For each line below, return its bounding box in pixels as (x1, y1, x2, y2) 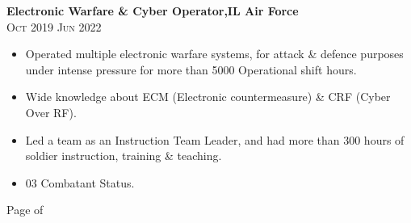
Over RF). (25, 103, 77, 120)
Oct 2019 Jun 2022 (6, 18, 102, 35)
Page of (6, 201, 44, 218)
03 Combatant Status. (25, 174, 135, 191)
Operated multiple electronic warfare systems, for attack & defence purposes (25, 45, 404, 62)
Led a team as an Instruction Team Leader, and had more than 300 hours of (25, 131, 405, 148)
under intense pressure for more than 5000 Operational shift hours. (25, 61, 357, 78)
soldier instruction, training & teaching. (25, 147, 222, 164)
